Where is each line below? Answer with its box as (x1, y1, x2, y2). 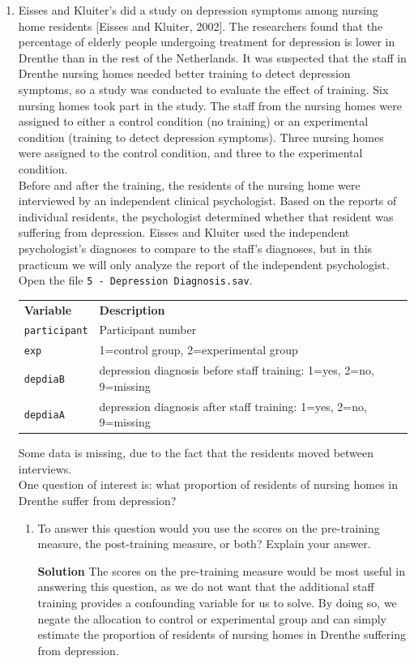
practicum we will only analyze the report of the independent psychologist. (18, 255, 390, 272)
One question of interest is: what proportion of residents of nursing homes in (18, 476, 398, 493)
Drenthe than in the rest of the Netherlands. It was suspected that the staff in (18, 49, 407, 66)
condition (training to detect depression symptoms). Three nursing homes (18, 128, 384, 145)
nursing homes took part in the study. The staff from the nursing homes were (18, 96, 402, 114)
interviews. (18, 460, 72, 477)
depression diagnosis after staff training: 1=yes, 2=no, (99, 397, 367, 414)
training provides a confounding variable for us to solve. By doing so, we (37, 594, 397, 611)
